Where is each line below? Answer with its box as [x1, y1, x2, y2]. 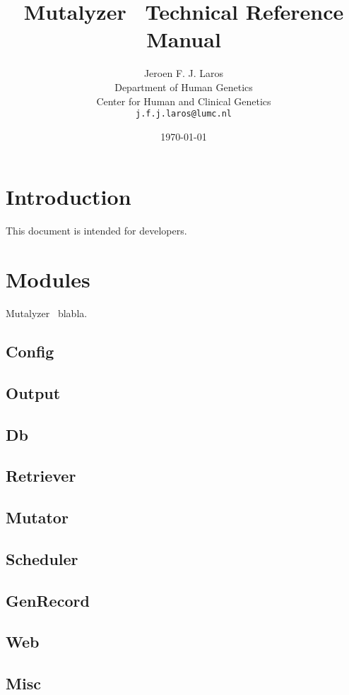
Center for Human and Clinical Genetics [96, 93, 271, 108]
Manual [146, 25, 221, 54]
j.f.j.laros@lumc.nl [135, 109, 232, 119]
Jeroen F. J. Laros [143, 66, 224, 81]
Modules [6, 265, 90, 294]
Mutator [6, 506, 69, 528]
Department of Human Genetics [114, 79, 253, 94]
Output [6, 381, 61, 403]
